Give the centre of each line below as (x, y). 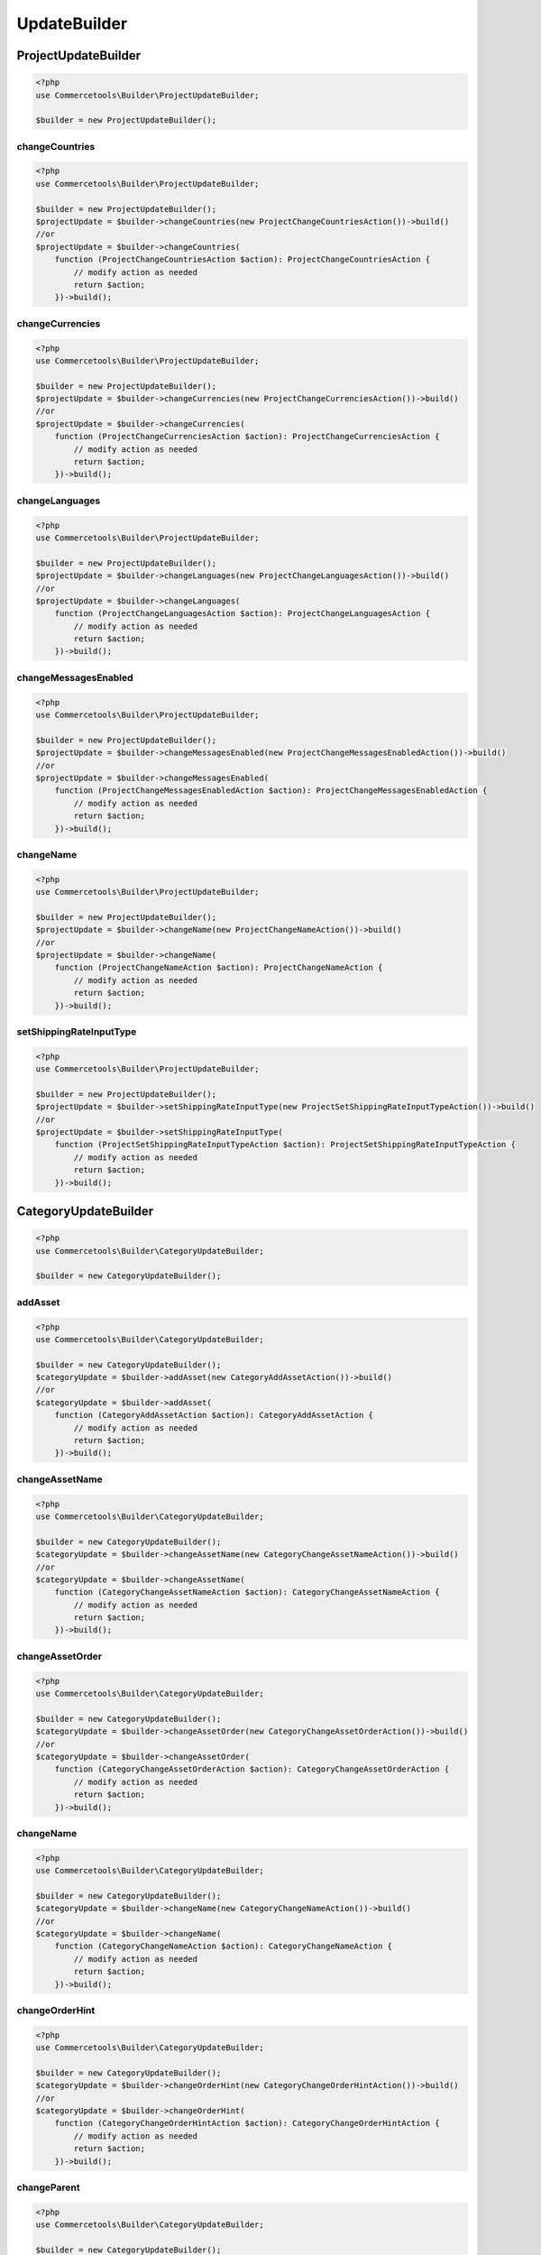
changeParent (48, 2187)
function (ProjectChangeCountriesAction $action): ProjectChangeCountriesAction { (243, 260)
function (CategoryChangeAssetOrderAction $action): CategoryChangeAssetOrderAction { (252, 1769)
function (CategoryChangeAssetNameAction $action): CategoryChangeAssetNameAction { (248, 1592)
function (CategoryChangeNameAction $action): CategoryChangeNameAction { (223, 1947)
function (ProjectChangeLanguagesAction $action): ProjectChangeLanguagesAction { (243, 614)
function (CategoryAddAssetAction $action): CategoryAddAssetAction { (214, 1415)
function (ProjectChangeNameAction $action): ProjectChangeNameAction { (219, 968)
